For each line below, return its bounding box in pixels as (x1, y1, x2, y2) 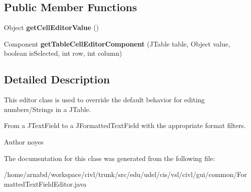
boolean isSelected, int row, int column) (4, 48, 122, 58)
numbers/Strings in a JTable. (4, 104, 91, 114)
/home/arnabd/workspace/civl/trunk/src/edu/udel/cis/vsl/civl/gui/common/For (4, 169, 247, 179)
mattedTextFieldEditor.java (4, 178, 87, 189)
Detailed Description (4, 72, 110, 87)
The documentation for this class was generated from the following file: (4, 153, 215, 163)
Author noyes (4, 136, 44, 146)
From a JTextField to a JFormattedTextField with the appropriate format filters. (4, 120, 246, 130)
